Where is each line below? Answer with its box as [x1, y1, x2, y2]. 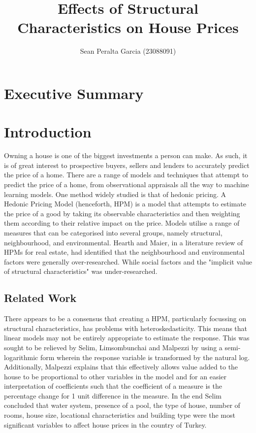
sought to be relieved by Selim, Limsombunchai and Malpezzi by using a [4, 342, 223, 352]
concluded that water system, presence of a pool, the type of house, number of [4, 400, 240, 410]
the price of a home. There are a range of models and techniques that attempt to [4, 169, 249, 180]
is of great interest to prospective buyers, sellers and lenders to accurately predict [4, 160, 250, 170]
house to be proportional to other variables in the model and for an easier [4, 371, 226, 381]
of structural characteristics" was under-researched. [4, 266, 158, 276]
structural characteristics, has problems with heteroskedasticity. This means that [4, 323, 248, 333]
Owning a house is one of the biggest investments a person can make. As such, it [4, 150, 248, 161]
